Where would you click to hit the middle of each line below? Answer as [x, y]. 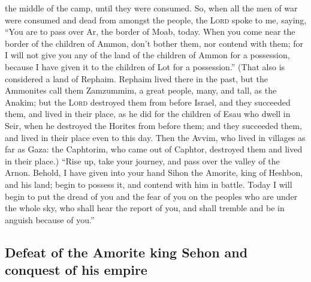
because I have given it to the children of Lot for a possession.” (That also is [145, 66]
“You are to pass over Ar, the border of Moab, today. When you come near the [150, 31]
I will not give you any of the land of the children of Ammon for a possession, [147, 55]
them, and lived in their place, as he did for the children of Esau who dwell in [148, 114]
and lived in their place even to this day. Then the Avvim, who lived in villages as [155, 137]
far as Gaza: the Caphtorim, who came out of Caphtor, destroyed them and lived [154, 149]
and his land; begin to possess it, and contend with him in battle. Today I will [149, 184]
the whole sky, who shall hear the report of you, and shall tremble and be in [145, 208]
